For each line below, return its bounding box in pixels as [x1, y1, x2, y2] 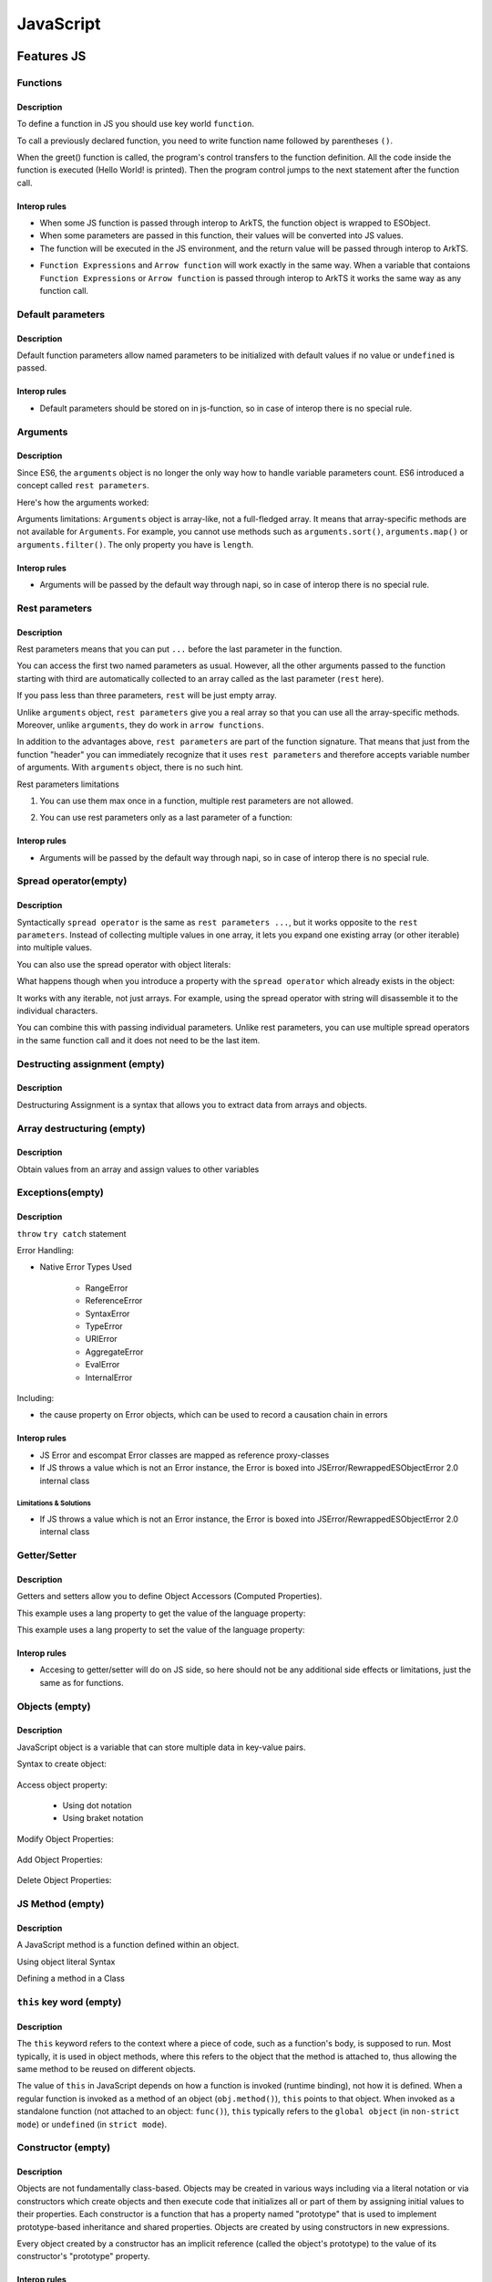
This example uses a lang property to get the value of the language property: [16, 1607, 306, 1618]
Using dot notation [62, 1799, 132, 1811]
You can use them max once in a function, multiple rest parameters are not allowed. [39, 795, 354, 806]
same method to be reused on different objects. [16, 2063, 196, 2074]
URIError [85, 1334, 118, 1345]
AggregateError [85, 1346, 144, 1357]
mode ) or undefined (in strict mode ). [16, 2119, 168, 2130]
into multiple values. [16, 942, 93, 953]
